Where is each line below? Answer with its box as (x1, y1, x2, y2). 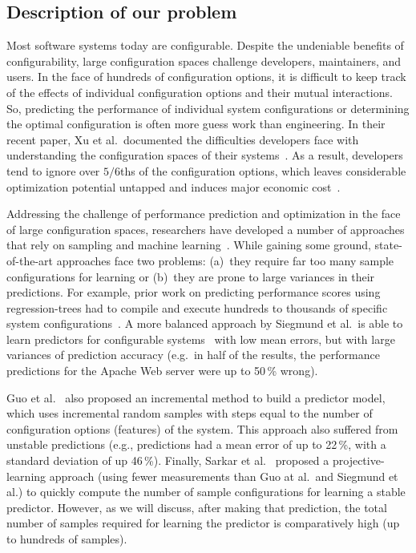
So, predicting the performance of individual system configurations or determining (6, 99, 410, 116)
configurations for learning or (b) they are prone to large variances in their (6, 268, 375, 285)
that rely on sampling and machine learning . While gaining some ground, (6, 236, 371, 253)
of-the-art (6, 252, 53, 268)
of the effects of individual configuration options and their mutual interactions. (6, 83, 393, 100)
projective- (332, 452, 385, 469)
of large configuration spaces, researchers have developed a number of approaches (6, 220, 405, 237)
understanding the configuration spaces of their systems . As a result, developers (6, 147, 403, 163)
